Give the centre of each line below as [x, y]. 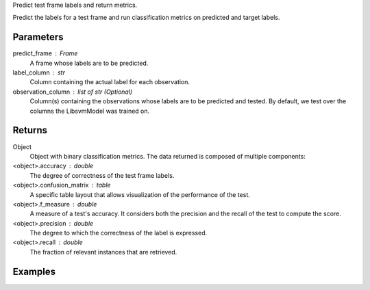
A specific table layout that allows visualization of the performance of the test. [140, 194]
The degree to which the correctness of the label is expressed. [119, 233]
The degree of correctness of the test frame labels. [102, 175]
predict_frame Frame [45, 53]
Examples [34, 271]
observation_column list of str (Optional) [73, 92]
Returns [30, 130]
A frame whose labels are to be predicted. [89, 63]
